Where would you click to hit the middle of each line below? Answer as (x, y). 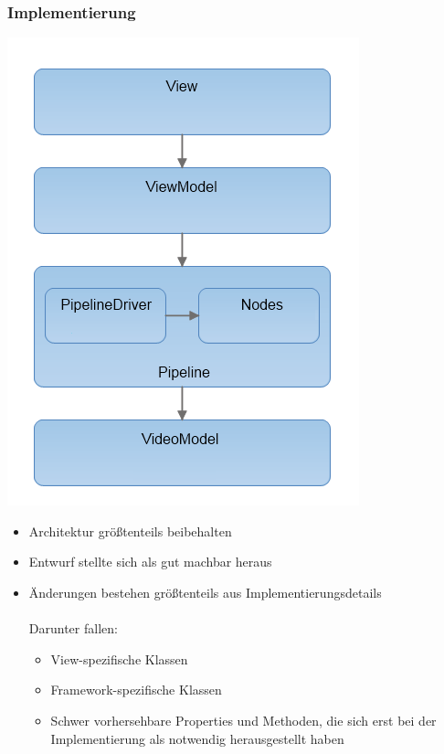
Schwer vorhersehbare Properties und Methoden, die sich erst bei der (243, 720)
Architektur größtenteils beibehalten (130, 531)
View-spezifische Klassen (119, 658)
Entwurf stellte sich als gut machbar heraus (150, 562)
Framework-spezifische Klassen (136, 690)
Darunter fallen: (73, 628)
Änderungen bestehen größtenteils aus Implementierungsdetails (205, 592)
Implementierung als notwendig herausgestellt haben (197, 738)
